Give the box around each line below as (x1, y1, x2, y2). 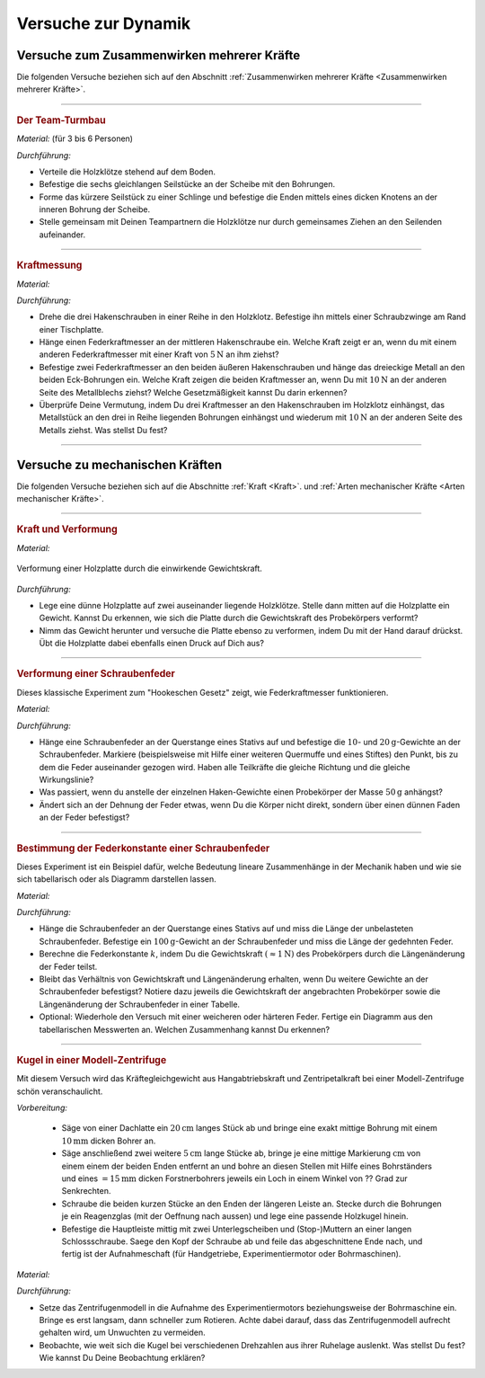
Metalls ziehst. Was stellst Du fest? (39, 424, 168, 435)
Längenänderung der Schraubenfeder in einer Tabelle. (39, 999, 241, 1009)
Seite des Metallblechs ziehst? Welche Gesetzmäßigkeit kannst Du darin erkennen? (39, 387, 348, 397)
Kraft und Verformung (16, 523, 119, 536)
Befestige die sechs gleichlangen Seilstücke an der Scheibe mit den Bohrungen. (39, 179, 336, 190)
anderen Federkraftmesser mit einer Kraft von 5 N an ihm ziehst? (39, 349, 279, 360)
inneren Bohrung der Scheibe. (39, 204, 151, 215)
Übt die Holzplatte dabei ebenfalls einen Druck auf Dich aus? (39, 638, 265, 649)
